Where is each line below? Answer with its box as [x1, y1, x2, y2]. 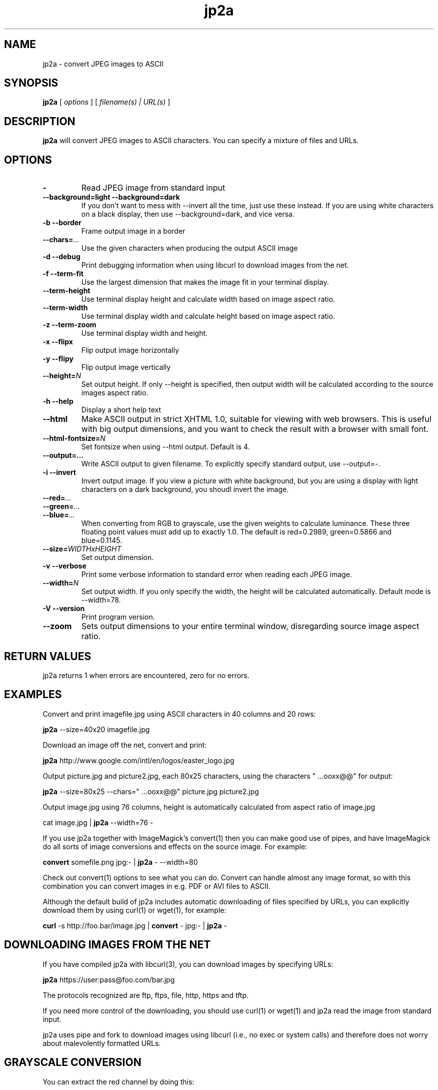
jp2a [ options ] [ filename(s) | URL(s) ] [42, 98, 170, 107]
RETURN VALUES [4, 650, 91, 663]
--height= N [42, 371, 81, 380]
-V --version [42, 604, 85, 613]
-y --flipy [42, 354, 73, 363]
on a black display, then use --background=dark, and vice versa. [81, 210, 294, 219]
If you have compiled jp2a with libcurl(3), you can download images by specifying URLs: [42, 959, 333, 968]
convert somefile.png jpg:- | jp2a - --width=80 [42, 857, 198, 866]
